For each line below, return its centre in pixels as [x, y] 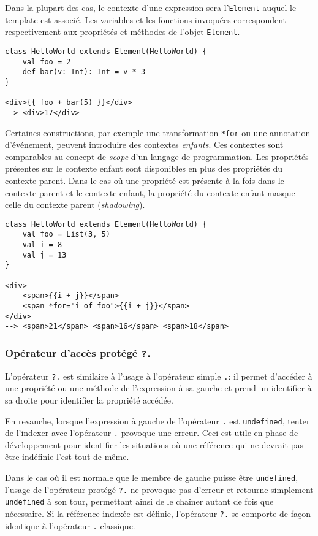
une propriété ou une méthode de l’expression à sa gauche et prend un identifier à [158, 388]
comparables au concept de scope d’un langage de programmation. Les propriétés [157, 156]
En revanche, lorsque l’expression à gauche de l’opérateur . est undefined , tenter [157, 420]
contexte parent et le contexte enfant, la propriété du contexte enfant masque [150, 192]
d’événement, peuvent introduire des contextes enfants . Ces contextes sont [144, 144]
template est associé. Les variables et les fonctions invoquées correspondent [146, 19]
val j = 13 [44, 255]
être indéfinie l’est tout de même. [67, 457]
